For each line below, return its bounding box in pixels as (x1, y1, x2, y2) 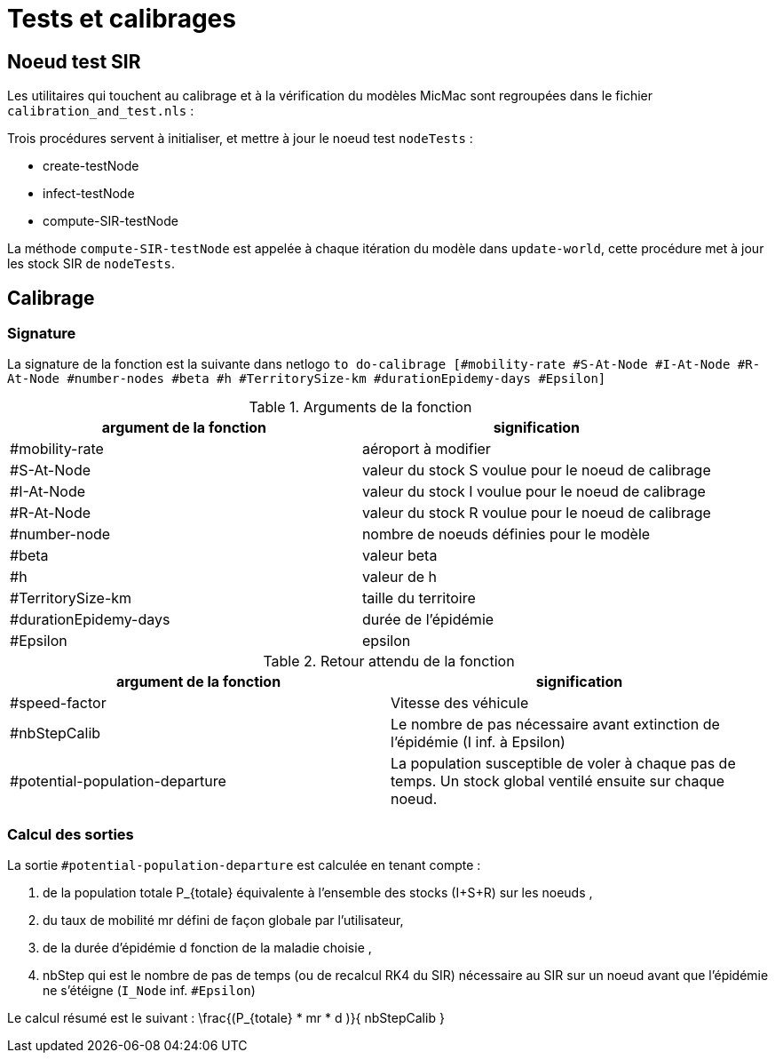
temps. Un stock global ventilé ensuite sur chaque (391, 772, 725, 791)
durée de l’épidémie (361, 610, 494, 629)
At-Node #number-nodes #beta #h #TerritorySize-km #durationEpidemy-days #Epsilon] (7, 371, 606, 387)
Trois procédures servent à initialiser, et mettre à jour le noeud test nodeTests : (7, 131, 473, 147)
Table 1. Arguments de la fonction (249, 398, 472, 417)
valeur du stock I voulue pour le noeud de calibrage (361, 482, 706, 501)
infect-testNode (43, 186, 135, 202)
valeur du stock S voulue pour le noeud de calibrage (361, 461, 711, 480)
